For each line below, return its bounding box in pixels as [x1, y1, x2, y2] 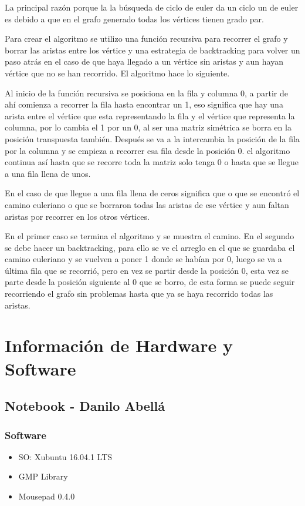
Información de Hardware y [5, 333, 233, 357]
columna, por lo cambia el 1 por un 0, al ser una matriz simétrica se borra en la [5, 121, 292, 133]
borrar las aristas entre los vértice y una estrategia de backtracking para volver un [5, 43, 300, 56]
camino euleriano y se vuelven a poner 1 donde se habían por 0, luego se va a [5, 253, 282, 265]
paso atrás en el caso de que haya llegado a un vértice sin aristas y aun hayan [5, 55, 283, 68]
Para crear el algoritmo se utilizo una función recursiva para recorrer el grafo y [5, 32, 288, 45]
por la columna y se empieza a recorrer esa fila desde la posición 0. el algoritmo [5, 144, 290, 156]
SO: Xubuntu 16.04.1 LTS [18, 450, 113, 463]
